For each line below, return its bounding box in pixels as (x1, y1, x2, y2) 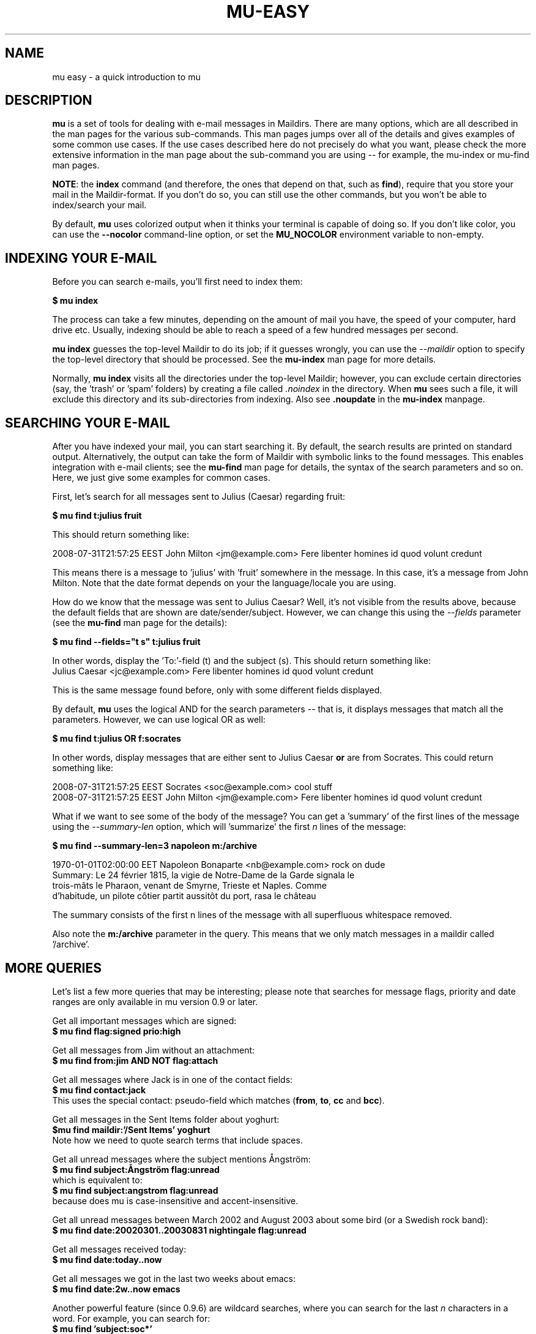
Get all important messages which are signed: (52, 1015, 237, 1026)
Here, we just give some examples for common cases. (52, 472, 270, 483)
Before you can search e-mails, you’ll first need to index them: (52, 276, 303, 287)
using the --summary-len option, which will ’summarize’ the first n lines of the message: (52, 821, 406, 832)
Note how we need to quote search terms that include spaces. (52, 1134, 303, 1145)
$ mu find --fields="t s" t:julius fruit (52, 636, 201, 647)
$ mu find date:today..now (52, 1254, 162, 1265)
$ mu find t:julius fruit (52, 510, 142, 521)
